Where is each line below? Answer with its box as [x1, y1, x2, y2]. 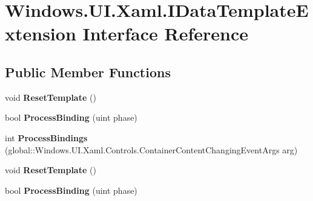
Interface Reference [82, 21, 249, 46]
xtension [5, 21, 76, 46]
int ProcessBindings [5, 131, 88, 144]
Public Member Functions [5, 62, 171, 81]
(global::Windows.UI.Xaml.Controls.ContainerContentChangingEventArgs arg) [5, 143, 298, 156]
